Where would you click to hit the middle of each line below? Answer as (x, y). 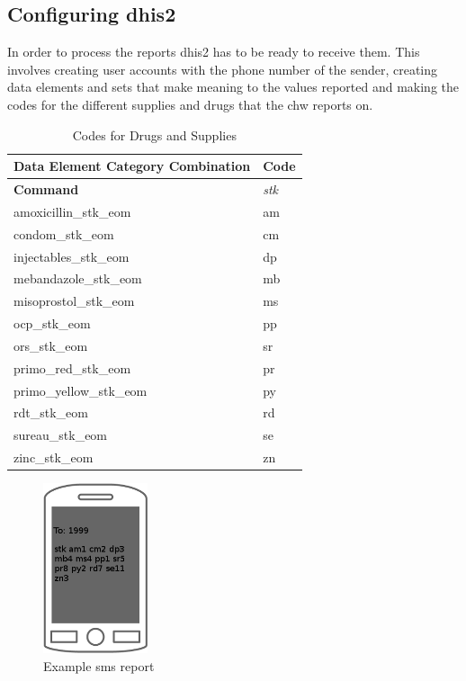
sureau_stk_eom (61, 435)
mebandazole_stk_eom (78, 278)
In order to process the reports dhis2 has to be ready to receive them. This (214, 52)
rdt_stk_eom (51, 412)
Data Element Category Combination (132, 166)
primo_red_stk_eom (72, 367)
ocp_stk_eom (52, 323)
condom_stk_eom (64, 233)
